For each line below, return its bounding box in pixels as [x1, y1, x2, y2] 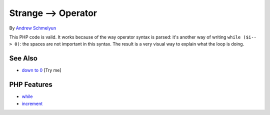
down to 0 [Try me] [21, 67, 62, 73]
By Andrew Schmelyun [9, 25, 56, 31]
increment [21, 100, 43, 106]
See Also [9, 54, 37, 62]
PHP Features [9, 80, 52, 89]
